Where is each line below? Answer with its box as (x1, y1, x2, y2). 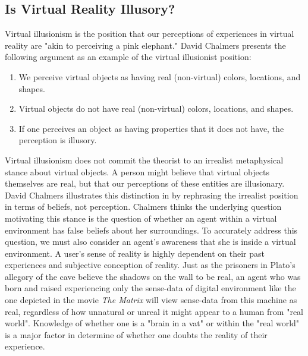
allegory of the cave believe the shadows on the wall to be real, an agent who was (5, 270, 301, 282)
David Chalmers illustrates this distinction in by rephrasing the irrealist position (5, 188, 298, 201)
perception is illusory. (18, 134, 97, 146)
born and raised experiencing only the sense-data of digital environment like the (5, 282, 296, 294)
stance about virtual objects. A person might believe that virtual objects (5, 165, 269, 178)
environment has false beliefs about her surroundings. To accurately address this (5, 223, 298, 236)
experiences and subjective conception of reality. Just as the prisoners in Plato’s (5, 259, 296, 271)
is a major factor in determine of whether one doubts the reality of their (5, 328, 268, 341)
